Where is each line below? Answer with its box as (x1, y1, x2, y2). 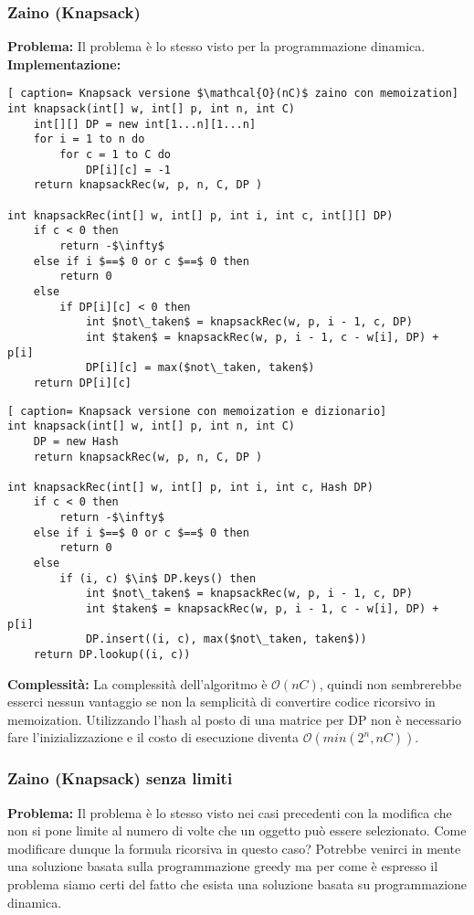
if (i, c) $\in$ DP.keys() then (59, 571, 257, 585)
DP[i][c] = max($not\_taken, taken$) (85, 361, 315, 375)
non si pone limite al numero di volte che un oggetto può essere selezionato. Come (7, 821, 467, 840)
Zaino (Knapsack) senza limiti (7, 767, 233, 790)
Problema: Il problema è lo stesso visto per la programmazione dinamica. (7, 37, 426, 56)
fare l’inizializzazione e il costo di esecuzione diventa (7, 728, 300, 747)
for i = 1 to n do (33, 133, 145, 146)
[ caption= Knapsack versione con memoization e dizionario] (7, 404, 387, 418)
